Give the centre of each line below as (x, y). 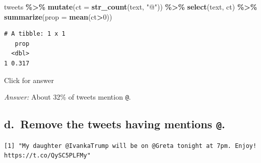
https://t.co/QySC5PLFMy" (47, 156)
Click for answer (29, 80)
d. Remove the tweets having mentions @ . (115, 124)
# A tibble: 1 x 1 (35, 34)
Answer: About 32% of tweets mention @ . (68, 97)
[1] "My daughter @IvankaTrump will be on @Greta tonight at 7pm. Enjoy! (130, 146)
